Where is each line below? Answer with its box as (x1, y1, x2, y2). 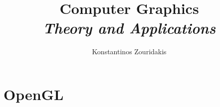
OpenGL (3, 84, 64, 104)
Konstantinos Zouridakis (92, 46, 167, 57)
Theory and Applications (42, 17, 216, 38)
